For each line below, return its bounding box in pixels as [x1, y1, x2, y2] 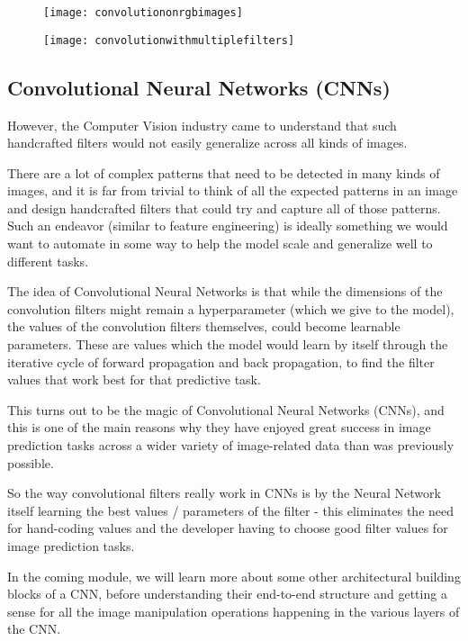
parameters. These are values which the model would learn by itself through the [7, 335, 448, 354]
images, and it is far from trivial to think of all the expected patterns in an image [7, 181, 458, 200]
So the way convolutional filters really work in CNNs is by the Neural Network [7, 483, 441, 502]
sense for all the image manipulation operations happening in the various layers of [7, 601, 460, 620]
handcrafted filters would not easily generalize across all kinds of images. [7, 133, 408, 152]
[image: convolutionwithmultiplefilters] [43, 33, 295, 47]
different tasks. [7, 251, 89, 270]
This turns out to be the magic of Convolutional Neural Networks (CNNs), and [7, 400, 445, 419]
